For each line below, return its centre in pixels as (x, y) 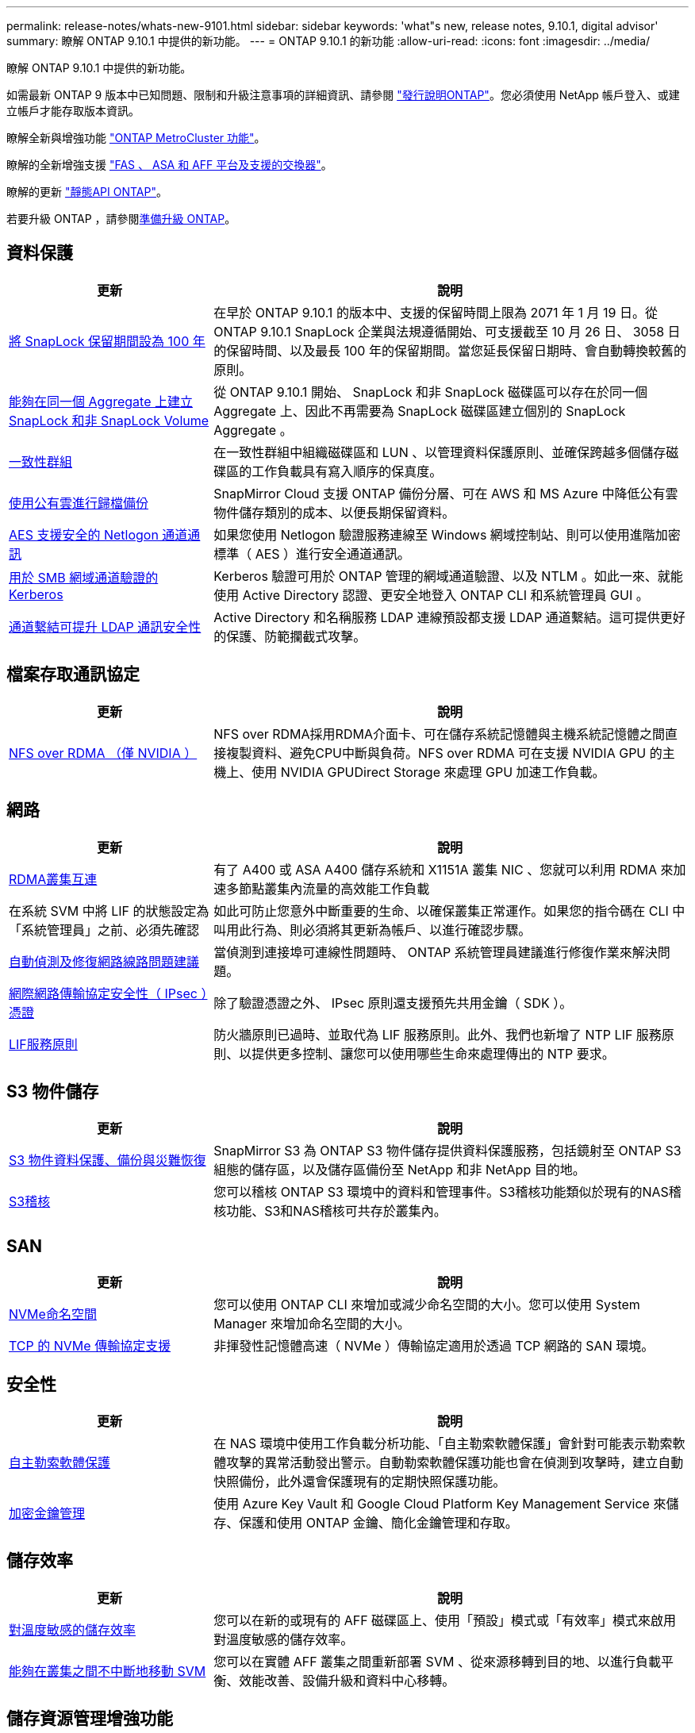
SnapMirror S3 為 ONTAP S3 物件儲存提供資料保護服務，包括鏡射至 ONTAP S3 (447, 1151)
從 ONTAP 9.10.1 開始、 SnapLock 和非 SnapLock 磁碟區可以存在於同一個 (431, 392)
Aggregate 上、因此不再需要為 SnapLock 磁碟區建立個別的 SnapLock (420, 411)
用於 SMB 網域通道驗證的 (84, 577)
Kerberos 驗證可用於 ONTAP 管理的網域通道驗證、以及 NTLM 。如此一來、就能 (448, 576)
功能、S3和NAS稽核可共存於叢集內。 (336, 1211)
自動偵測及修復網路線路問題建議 (104, 961)
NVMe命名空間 (53, 1314)
